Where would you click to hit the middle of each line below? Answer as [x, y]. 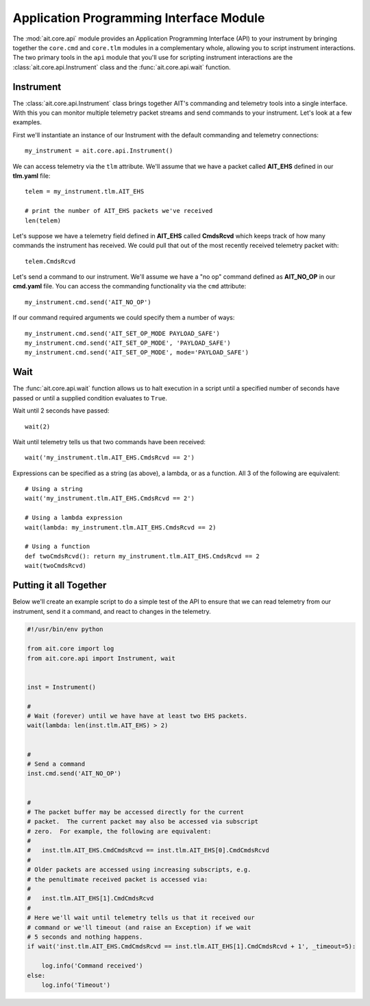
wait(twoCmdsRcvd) [56, 566]
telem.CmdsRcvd [50, 261]
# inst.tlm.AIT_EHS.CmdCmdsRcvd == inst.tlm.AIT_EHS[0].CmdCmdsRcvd [148, 850]
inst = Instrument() [61, 687]
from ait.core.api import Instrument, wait [101, 658]
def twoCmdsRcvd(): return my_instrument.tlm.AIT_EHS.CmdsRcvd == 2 [142, 556]
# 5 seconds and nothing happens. [85, 937]
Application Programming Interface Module [139, 18]
